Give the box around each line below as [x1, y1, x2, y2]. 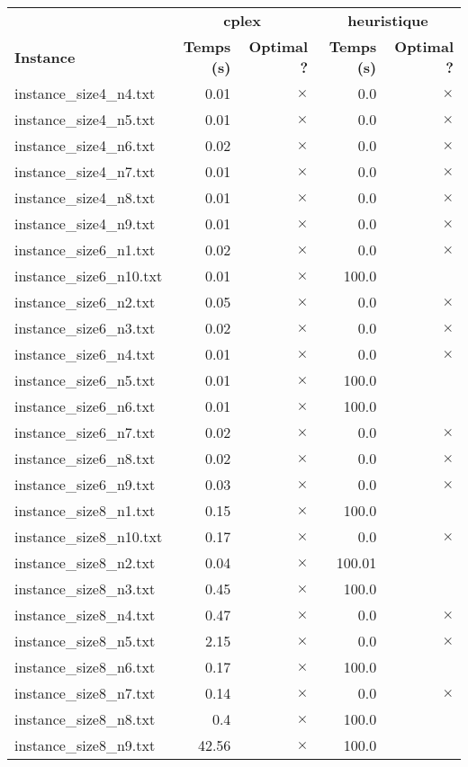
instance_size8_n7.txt [14, 682, 156, 703]
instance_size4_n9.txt [14, 213, 156, 234]
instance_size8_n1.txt [14, 500, 156, 521]
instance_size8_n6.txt [14, 656, 156, 677]
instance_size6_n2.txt [14, 291, 156, 312]
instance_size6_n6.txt [14, 396, 156, 416]
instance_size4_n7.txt [14, 161, 156, 182]
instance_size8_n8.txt [14, 709, 156, 729]
